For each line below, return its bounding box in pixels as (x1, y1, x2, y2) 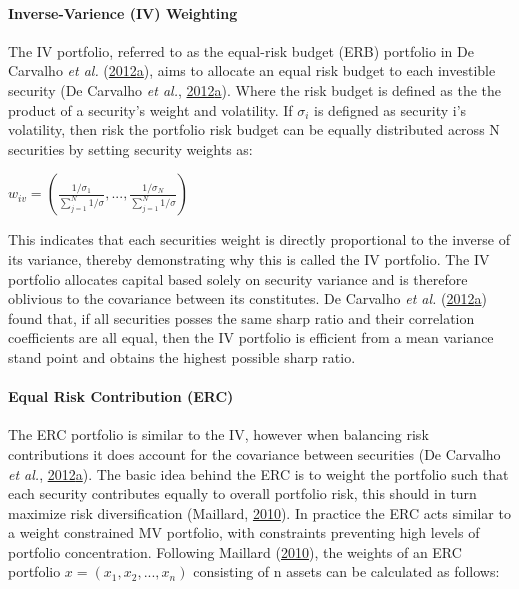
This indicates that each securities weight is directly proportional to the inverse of (8, 229, 510, 250)
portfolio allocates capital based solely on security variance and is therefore (8, 268, 468, 289)
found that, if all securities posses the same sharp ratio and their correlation (8, 307, 475, 328)
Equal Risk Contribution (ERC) (8, 386, 234, 407)
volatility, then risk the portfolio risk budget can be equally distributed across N (8, 119, 500, 140)
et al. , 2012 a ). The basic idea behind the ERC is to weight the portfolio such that (8, 463, 509, 484)
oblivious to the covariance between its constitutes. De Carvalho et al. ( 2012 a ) (8, 288, 487, 309)
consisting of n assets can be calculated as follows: (193, 561, 500, 582)
